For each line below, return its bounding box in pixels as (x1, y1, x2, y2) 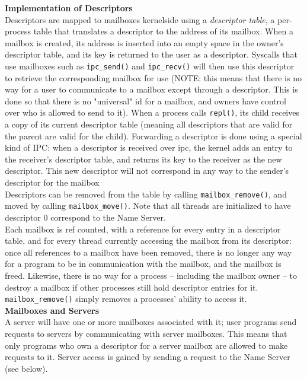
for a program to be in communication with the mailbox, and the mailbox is (5, 257, 282, 270)
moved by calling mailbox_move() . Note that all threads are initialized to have (5, 199, 291, 212)
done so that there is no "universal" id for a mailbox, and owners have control (5, 94, 286, 107)
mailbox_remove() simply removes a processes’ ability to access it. (5, 292, 247, 305)
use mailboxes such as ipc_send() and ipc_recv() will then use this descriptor (5, 59, 295, 72)
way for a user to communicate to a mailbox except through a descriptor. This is (5, 83, 298, 95)
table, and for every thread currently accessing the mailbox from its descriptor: (5, 234, 292, 247)
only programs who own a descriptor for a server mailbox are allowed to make (5, 339, 288, 351)
